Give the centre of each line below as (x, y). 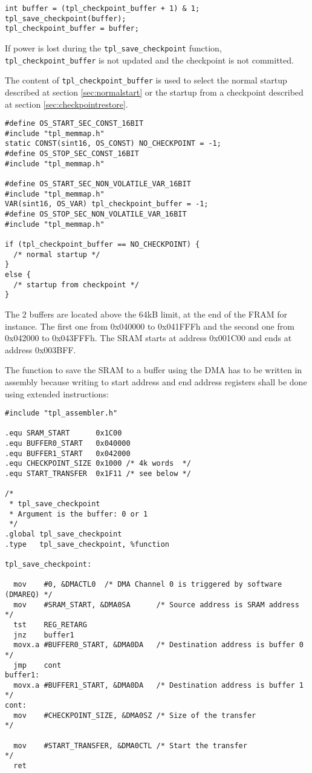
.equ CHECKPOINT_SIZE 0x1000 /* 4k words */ (98, 464)
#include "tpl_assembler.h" (61, 413)
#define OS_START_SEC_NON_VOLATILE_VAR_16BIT (98, 184)
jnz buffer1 (44, 635)
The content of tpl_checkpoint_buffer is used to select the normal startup (146, 80)
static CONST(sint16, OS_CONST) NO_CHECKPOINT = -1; (113, 144)
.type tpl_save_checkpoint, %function (87, 544)
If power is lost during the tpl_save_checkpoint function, (113, 47)
